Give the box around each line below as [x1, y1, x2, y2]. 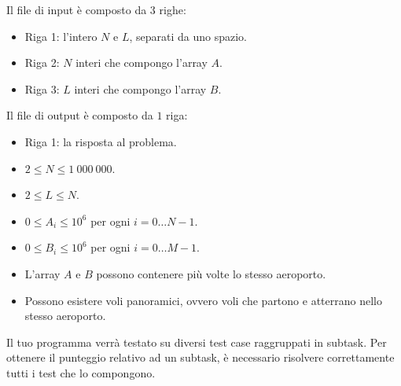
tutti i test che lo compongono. [6, 364, 156, 380]
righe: [159, 2, 186, 17]
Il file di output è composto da [6, 107, 153, 123]
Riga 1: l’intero [24, 28, 97, 44]
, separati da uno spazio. [129, 28, 247, 44]
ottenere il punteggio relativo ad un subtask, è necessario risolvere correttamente [6, 349, 395, 366]
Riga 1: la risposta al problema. [24, 133, 177, 149]
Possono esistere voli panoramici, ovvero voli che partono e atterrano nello [24, 292, 382, 308]
